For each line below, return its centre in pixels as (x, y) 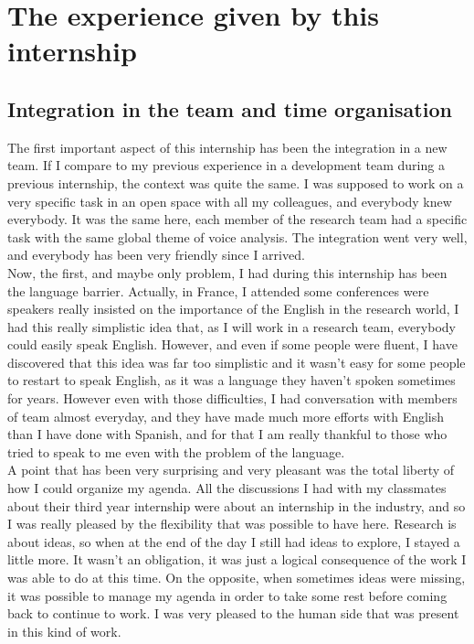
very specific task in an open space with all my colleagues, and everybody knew (230, 201)
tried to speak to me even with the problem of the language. (176, 451)
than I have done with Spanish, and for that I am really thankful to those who (227, 434)
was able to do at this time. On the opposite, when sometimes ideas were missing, (237, 578)
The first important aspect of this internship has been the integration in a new (227, 147)
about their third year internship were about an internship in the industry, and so (237, 505)
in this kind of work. (64, 631)
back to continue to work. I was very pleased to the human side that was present (233, 613)
